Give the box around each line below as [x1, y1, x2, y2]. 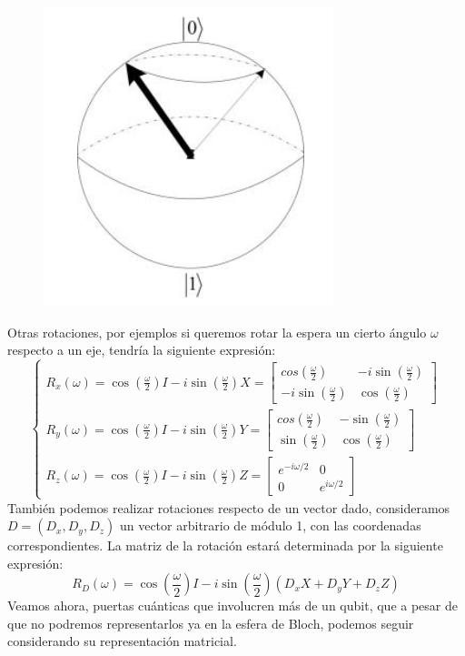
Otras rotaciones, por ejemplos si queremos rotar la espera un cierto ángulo [7, 322, 427, 341]
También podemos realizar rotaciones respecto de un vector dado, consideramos [7, 498, 450, 517]
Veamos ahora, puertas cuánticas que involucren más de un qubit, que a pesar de [7, 596, 458, 615]
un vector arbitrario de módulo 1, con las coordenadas [119, 516, 421, 535]
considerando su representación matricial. [7, 631, 237, 651]
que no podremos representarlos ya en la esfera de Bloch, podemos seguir [7, 613, 414, 632]
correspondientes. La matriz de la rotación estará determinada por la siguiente [7, 536, 443, 555]
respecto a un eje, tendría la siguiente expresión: [7, 340, 276, 359]
